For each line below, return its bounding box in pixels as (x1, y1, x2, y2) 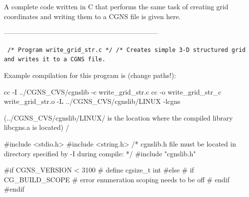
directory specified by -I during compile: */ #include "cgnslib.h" (4, 148, 196, 158)
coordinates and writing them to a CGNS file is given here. (4, 11, 181, 21)
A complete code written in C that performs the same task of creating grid (4, 1, 228, 11)
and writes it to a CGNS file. (4, 56, 106, 63)
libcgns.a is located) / (4, 122, 69, 132)
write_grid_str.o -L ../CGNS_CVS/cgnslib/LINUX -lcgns (4, 96, 181, 106)
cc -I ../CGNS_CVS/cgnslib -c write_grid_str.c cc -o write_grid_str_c (4, 86, 222, 97)
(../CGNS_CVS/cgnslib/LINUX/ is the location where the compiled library (4, 112, 233, 123)
